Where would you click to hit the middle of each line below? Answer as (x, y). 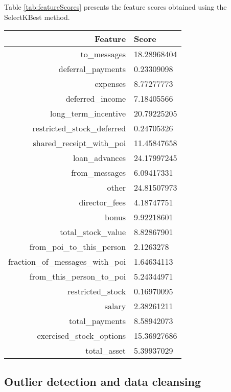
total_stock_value (93, 232)
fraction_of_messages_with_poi (67, 262)
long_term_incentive (88, 113)
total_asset (106, 351)
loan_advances (99, 158)
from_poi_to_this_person (78, 247)
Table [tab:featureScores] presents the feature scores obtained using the (115, 7)
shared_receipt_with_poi (79, 143)
